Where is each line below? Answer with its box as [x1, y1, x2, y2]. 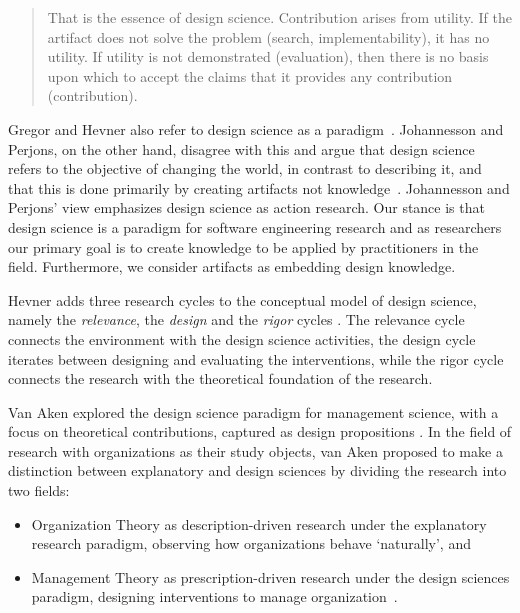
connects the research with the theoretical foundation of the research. [8, 368, 433, 389]
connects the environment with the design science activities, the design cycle [8, 328, 476, 349]
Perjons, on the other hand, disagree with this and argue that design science [8, 138, 475, 159]
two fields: [8, 480, 70, 501]
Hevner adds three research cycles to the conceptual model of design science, [8, 289, 477, 310]
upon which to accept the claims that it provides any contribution [47, 65, 453, 86]
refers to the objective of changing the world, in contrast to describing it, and [8, 158, 482, 179]
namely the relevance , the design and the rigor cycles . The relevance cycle [8, 309, 465, 330]
